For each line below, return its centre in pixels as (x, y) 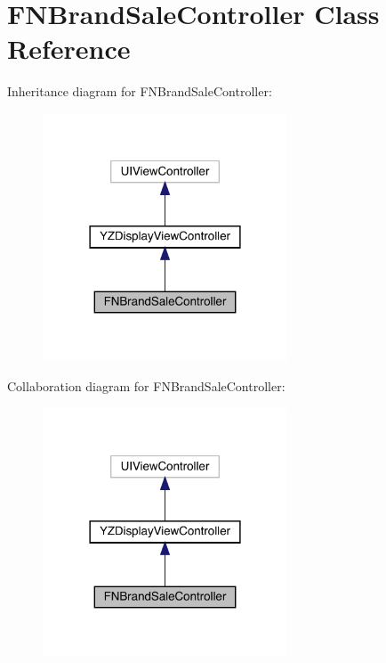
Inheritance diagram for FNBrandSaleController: (140, 91)
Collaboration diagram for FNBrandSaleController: (146, 385)
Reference (69, 49)
